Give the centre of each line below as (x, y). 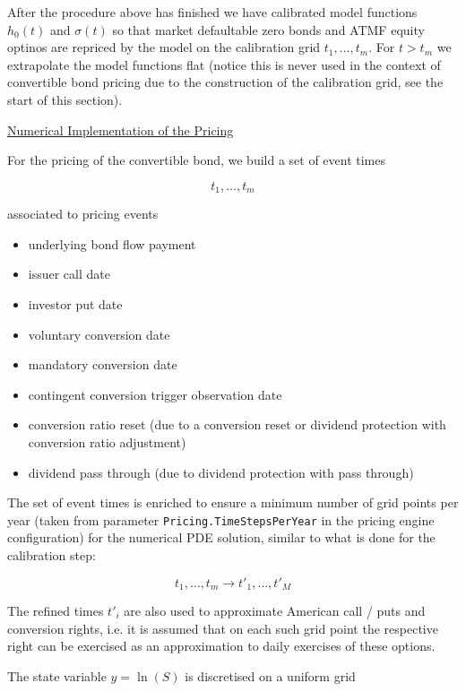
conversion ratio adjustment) (107, 441)
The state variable (57, 675)
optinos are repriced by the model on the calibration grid (164, 47)
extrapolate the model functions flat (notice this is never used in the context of (224, 64)
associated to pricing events (83, 214)
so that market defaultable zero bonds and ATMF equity (268, 29)
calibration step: (52, 554)
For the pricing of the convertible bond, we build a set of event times (197, 160)
